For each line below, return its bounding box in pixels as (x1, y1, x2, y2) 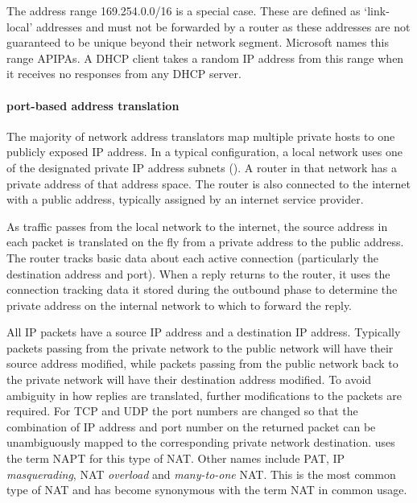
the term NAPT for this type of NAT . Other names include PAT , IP (6, 450, 345, 467)
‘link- (364, 2, 390, 19)
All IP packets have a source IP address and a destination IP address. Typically (6, 324, 401, 340)
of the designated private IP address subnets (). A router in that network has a (6, 159, 398, 175)
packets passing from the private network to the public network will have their (6, 339, 394, 356)
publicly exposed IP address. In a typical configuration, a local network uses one (6, 143, 403, 160)
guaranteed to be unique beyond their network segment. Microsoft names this (6, 34, 389, 51)
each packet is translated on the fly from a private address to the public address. (6, 233, 404, 250)
